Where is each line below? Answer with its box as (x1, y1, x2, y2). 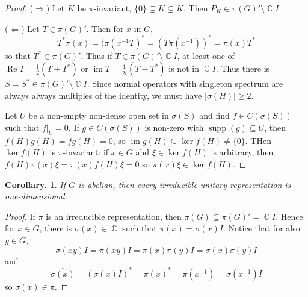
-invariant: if (63, 146, 109, 158)
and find (199, 109, 230, 122)
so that (5, 49, 31, 61)
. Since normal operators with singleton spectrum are (87, 77, 283, 90)
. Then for (86, 22, 124, 34)
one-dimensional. (5, 190, 67, 202)
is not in (168, 62, 199, 75)
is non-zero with (144, 121, 204, 134)
